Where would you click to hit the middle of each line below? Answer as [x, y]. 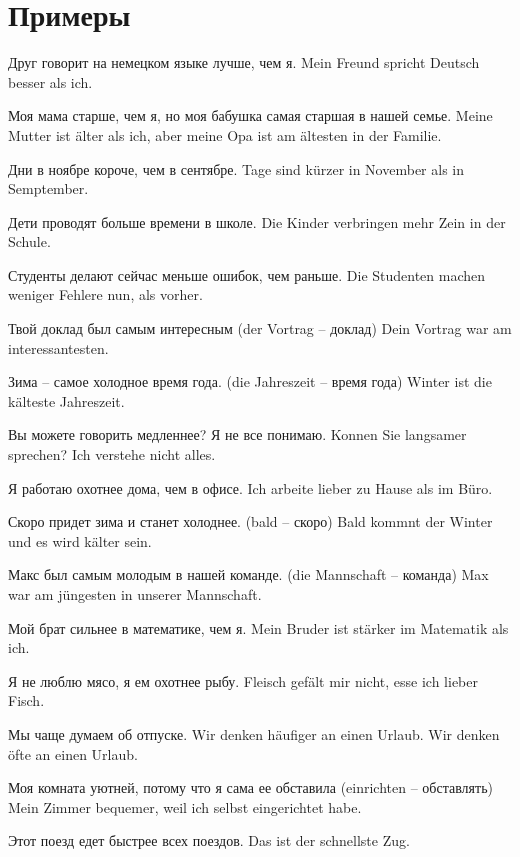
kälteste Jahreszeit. [66, 400]
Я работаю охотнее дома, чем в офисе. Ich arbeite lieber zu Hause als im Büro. [250, 487]
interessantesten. [58, 347]
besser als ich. [50, 81]
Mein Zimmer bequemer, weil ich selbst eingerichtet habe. [185, 806]
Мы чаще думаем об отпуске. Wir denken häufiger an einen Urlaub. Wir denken [254, 733]
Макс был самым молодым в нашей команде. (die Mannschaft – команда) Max [248, 574]
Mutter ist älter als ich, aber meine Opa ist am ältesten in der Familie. [225, 134]
